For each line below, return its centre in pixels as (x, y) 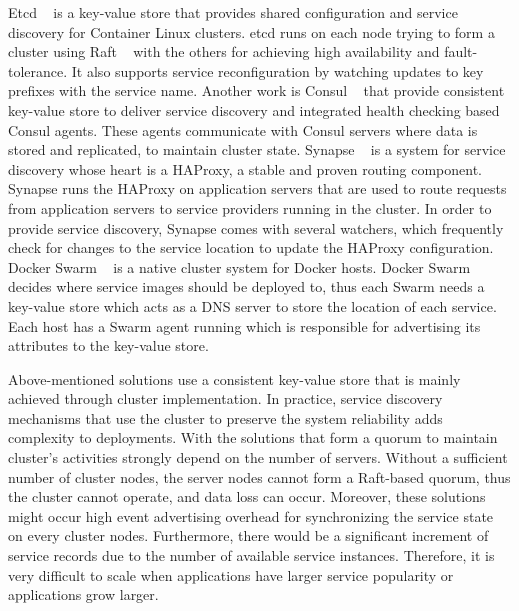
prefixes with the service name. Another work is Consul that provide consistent (256, 90)
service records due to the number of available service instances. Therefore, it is (251, 555)
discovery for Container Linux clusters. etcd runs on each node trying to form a (251, 31)
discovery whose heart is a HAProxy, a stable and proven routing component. (245, 168)
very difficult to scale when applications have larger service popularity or (231, 574)
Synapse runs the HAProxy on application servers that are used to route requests (257, 188)
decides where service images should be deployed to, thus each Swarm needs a (246, 286)
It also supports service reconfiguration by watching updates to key (277, 70)
